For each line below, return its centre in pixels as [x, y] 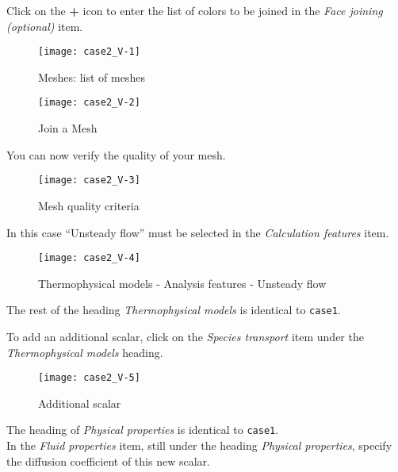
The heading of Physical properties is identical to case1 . [143, 430]
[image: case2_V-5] [89, 378]
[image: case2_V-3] [89, 180]
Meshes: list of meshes [92, 77]
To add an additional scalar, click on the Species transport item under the [185, 337]
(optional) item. [45, 26]
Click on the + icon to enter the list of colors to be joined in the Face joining [195, 10]
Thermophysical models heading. [85, 352]
